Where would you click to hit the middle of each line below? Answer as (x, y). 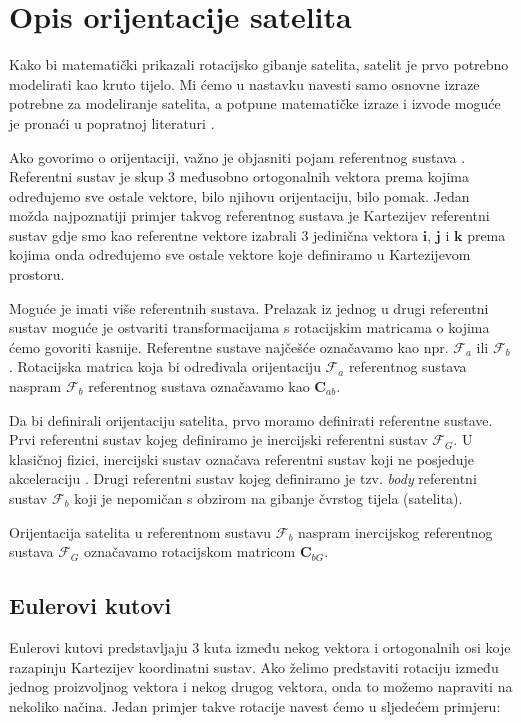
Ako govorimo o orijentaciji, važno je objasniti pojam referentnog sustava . (237, 156)
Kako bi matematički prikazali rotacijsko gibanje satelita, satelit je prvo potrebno (259, 64)
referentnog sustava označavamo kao (199, 386)
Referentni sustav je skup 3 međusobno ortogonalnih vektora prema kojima (239, 176)
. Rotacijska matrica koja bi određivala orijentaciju (165, 366)
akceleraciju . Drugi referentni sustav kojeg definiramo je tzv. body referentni (243, 478)
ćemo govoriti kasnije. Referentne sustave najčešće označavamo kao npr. (229, 346)
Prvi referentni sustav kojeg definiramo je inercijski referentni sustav (218, 439)
